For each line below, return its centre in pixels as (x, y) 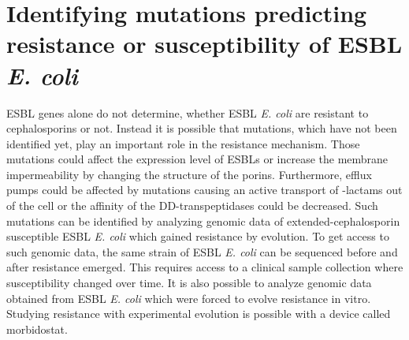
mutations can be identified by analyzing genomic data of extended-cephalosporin (203, 220)
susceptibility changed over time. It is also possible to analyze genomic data (189, 283)
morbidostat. (37, 329)
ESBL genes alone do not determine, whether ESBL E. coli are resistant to (188, 112)
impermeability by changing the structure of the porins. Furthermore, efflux (189, 174)
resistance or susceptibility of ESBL (204, 44)
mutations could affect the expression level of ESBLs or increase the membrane (197, 159)
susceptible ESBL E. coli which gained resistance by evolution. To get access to (198, 236)
